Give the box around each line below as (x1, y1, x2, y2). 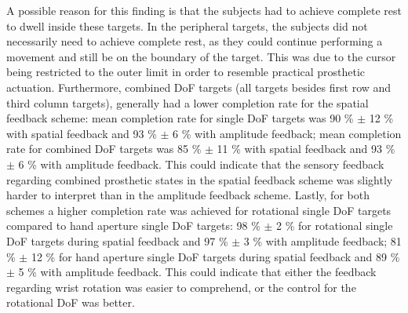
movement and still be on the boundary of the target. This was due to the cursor (6, 48, 396, 64)
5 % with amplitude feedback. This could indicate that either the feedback (18, 264, 377, 280)
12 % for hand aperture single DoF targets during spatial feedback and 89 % (31, 248, 400, 264)
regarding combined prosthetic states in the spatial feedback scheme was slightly (6, 171, 393, 187)
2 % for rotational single (276, 217, 393, 234)
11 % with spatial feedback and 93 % (217, 140, 395, 157)
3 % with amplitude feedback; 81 (243, 232, 402, 249)
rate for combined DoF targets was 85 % (6, 140, 202, 157)
